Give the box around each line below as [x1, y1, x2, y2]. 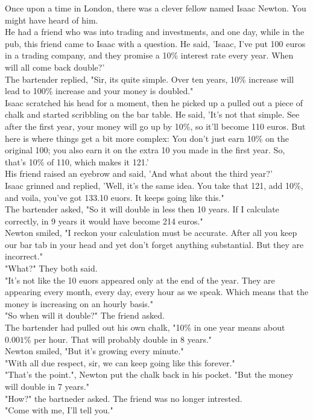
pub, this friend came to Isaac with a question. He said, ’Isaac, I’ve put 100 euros [5, 37, 306, 49]
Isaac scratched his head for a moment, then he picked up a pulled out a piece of [5, 96, 303, 109]
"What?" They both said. [5, 262, 98, 275]
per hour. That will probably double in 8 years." [34, 332, 212, 345]
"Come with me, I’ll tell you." [5, 404, 113, 416]
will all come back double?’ [5, 60, 105, 73]
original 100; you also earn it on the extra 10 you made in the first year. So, [5, 144, 285, 156]
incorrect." [5, 250, 43, 262]
